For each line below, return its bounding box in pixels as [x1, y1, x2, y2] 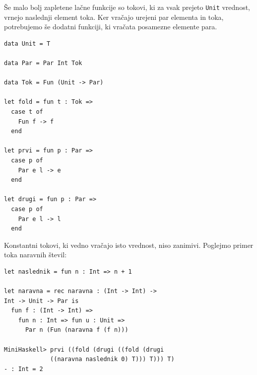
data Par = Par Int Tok [4, 60, 82, 67]
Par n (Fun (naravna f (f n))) [25, 326, 128, 334]
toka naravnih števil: [4, 249, 67, 260]
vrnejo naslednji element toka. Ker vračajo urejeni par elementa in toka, [4, 11, 224, 22]
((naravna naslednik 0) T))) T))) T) [50, 356, 175, 363]
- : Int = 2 [4, 365, 43, 373]
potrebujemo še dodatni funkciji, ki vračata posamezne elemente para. [4, 21, 217, 32]
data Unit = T [4, 40, 51, 47]
